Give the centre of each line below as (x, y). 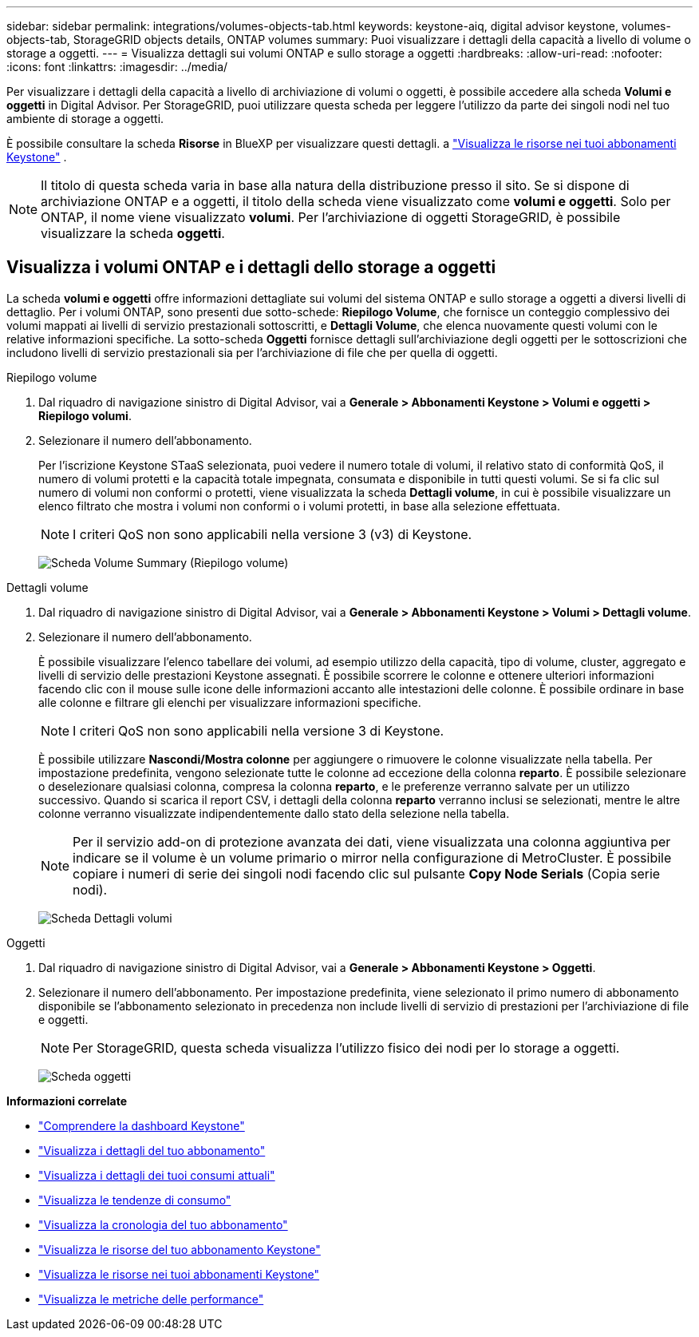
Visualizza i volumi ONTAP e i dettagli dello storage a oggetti (251, 268)
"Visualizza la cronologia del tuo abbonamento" (163, 1224)
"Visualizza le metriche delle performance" (151, 1299)
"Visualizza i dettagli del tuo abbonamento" (152, 1150)
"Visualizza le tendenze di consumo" (135, 1200)
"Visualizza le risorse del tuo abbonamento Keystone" (180, 1249)
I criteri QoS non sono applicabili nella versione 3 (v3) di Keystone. (272, 534)
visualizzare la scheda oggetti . (133, 233)
